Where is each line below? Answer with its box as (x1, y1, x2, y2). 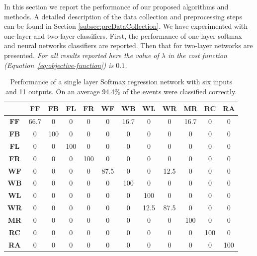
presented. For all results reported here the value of (4, 50, 159, 60)
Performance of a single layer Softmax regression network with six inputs (10, 76, 232, 87)
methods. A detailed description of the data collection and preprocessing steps (4, 11, 242, 21)
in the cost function (168, 50, 227, 60)
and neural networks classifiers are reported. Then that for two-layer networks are (4, 40, 253, 51)
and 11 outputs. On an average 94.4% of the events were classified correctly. (5, 86, 237, 96)
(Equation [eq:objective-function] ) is (4, 60, 114, 70)
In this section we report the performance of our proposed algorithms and (4, 1, 229, 11)
